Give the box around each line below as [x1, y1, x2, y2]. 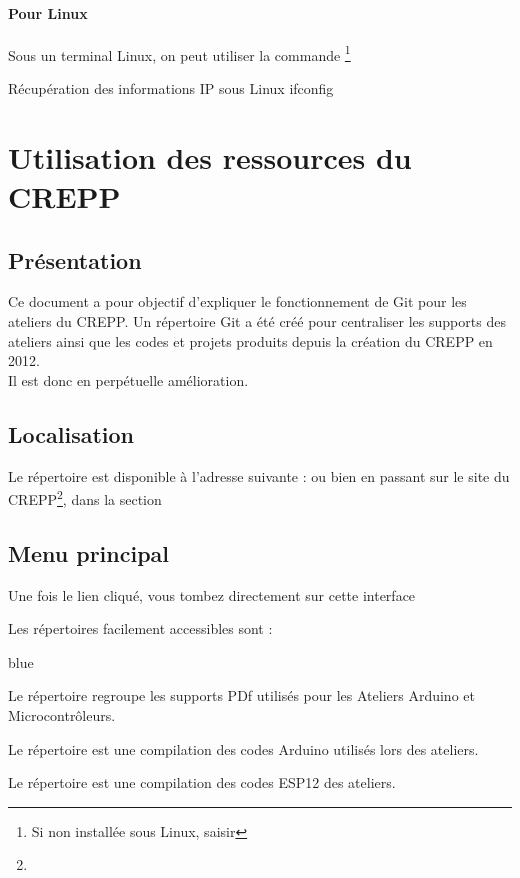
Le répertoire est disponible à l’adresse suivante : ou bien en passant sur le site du [8, 465, 510, 486]
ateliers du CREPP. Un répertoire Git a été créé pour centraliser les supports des [8, 311, 506, 331]
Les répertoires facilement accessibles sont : [8, 618, 273, 639]
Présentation [8, 244, 142, 275]
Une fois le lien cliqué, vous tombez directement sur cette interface [8, 584, 416, 605]
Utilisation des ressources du [8, 136, 412, 177]
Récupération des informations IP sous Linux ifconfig [8, 78, 334, 99]
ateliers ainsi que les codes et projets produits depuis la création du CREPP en [8, 330, 493, 351]
